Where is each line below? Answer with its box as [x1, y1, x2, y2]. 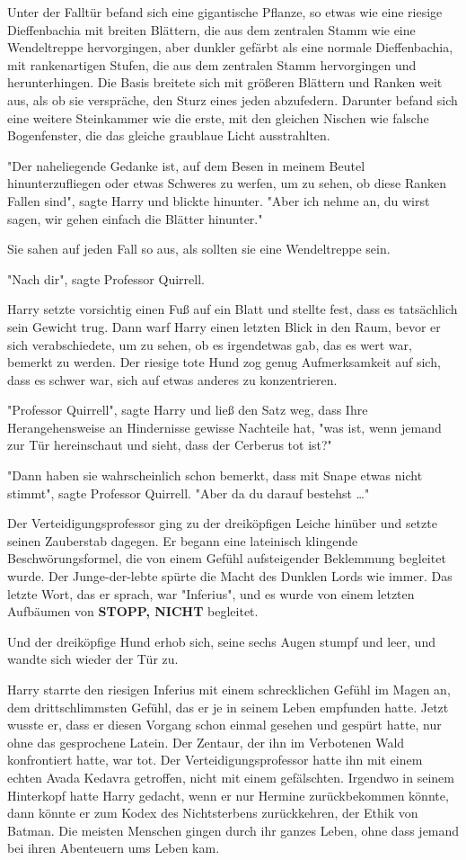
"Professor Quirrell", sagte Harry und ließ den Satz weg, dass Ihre [7, 400, 368, 419]
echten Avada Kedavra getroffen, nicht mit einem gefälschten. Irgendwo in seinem [7, 767, 454, 786]
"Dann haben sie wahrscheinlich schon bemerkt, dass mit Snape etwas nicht [7, 466, 423, 485]
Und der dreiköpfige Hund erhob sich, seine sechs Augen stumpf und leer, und [7, 632, 435, 650]
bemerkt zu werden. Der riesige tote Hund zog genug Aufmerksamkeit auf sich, [7, 353, 441, 372]
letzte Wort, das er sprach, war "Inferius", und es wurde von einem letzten [7, 584, 415, 603]
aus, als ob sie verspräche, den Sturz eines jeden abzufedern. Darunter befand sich [7, 90, 458, 109]
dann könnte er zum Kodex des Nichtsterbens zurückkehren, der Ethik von [7, 803, 418, 822]
